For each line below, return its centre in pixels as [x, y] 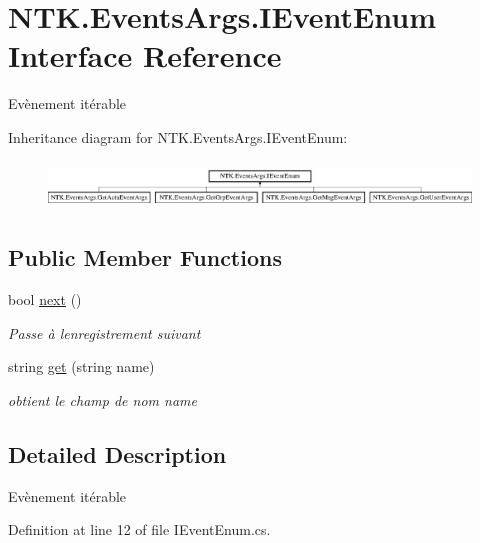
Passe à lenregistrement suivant [104, 332]
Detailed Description [117, 453]
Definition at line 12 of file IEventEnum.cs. [139, 529]
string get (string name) [81, 366]
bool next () [45, 299]
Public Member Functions [145, 257]
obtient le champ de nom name [102, 399]
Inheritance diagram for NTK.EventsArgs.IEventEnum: [178, 136]
